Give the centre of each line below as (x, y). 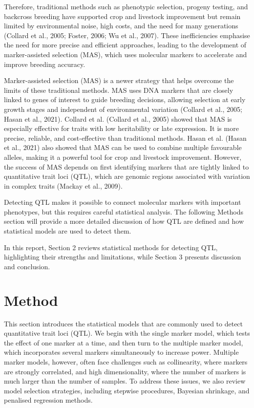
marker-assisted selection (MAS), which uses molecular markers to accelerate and (126, 54)
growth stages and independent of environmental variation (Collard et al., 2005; (123, 109)
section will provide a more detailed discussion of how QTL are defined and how (124, 221)
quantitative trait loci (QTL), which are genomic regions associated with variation (127, 176)
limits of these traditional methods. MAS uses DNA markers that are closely (119, 90)
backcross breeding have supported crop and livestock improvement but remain (122, 16)
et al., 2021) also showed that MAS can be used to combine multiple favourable (123, 147)
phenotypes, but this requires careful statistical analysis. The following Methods (124, 211)
